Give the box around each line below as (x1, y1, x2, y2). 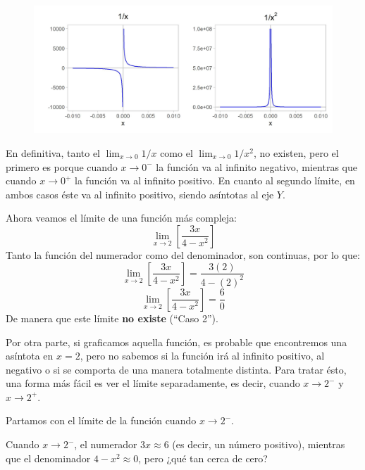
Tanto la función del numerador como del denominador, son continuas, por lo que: (6, 247, 360, 262)
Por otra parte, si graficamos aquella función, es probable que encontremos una (6, 334, 347, 349)
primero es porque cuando (6, 159, 118, 174)
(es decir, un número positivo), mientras (172, 437, 345, 452)
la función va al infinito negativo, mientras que (156, 159, 357, 174)
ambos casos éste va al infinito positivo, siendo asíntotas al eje (6, 186, 274, 201)
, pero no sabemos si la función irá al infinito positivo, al (80, 348, 325, 363)
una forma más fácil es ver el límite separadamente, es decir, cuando (6, 376, 300, 390)
